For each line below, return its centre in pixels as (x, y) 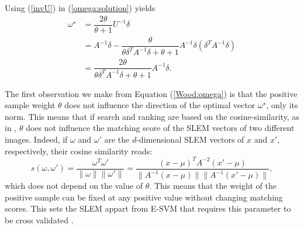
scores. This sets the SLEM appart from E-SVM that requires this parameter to (148, 208)
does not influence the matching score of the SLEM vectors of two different (160, 128)
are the (117, 139)
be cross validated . (39, 220)
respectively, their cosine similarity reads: (79, 151)
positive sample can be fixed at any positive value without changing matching (144, 197)
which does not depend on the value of (74, 186)
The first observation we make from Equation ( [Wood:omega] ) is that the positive (151, 93)
